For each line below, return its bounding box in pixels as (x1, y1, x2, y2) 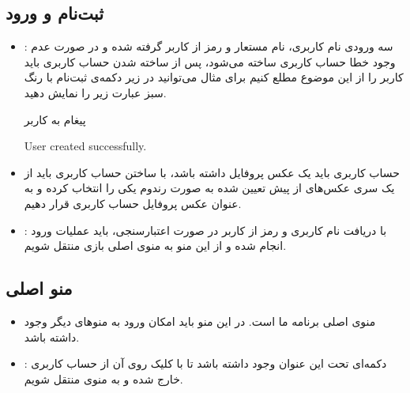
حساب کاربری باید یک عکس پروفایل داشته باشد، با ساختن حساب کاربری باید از (24, 164, 400, 180)
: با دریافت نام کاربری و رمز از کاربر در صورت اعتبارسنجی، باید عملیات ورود (24, 221, 387, 238)
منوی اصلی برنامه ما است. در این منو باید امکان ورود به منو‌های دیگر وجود (24, 312, 376, 329)
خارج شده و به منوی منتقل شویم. (24, 370, 183, 387)
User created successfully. (24, 138, 147, 154)
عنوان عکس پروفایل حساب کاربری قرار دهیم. (24, 195, 242, 211)
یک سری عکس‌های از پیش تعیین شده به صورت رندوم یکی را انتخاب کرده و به (24, 179, 395, 196)
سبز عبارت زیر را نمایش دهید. (24, 84, 167, 100)
